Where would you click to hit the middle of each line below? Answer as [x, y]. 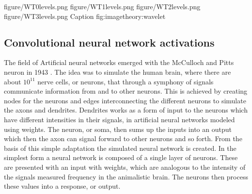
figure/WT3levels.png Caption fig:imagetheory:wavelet [85, 16]
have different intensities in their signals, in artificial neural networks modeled [119, 119]
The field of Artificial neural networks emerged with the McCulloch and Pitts [119, 62]
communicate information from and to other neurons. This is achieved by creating [126, 91]
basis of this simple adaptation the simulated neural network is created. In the [120, 148]
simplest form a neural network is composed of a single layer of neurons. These [121, 157]
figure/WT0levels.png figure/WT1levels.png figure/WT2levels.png [102, 6]
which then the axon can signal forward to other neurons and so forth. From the [123, 138]
